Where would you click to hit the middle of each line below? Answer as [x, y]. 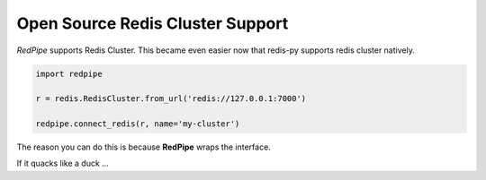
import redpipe [69, 73]
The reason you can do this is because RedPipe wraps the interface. [144, 147]
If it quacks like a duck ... [63, 163]
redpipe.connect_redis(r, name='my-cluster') [138, 124]
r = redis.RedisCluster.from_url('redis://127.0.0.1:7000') [171, 99]
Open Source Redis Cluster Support [153, 23]
